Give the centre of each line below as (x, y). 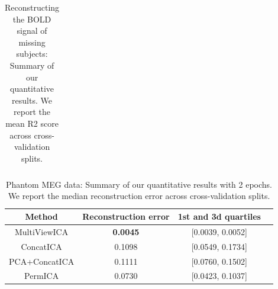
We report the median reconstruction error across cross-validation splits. (139, 196)
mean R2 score (32, 123)
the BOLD (32, 19)
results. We (32, 100)
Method (41, 216)
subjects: (32, 54)
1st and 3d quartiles (219, 216)
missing (32, 42)
